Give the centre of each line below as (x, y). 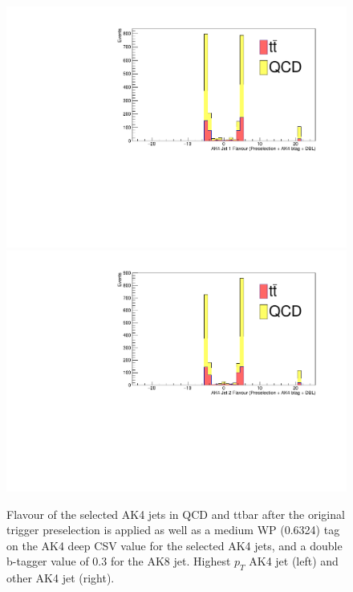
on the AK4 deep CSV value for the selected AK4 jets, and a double (174, 545)
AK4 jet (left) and (294, 561)
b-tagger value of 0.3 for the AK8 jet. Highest (119, 561)
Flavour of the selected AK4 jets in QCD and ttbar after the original (176, 514)
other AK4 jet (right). (61, 578)
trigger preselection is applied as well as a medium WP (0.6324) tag (173, 530)
